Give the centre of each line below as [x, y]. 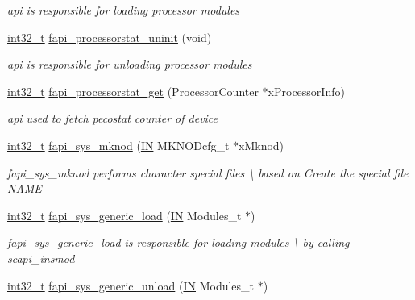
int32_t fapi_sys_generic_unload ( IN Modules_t [131, 285]
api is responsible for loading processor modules [124, 10]
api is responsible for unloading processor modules [130, 64]
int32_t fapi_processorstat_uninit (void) [110, 37]
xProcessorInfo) [306, 91]
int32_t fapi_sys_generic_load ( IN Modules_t [124, 215]
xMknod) [261, 145]
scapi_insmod [41, 258]
